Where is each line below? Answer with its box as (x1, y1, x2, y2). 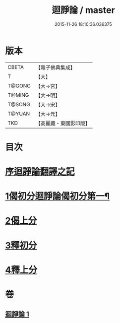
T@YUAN (7, 110, 30, 117)
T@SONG (7, 101, 31, 108)
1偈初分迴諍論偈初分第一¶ (5, 191, 110, 202)
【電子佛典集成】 (35, 64, 75, 71)
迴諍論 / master (52, 4, 115, 16)
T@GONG (7, 82, 31, 89)
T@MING (7, 91, 29, 98)
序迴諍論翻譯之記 (5, 166, 75, 178)
